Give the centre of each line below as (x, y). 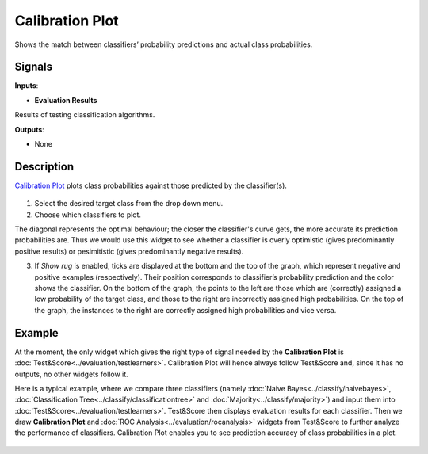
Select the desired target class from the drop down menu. (129, 204)
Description (44, 166)
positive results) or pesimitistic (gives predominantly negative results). (129, 251)
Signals (34, 67)
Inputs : (27, 86)
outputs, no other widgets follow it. (71, 374)
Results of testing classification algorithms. (85, 115)
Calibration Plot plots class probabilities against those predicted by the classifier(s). (151, 185)
